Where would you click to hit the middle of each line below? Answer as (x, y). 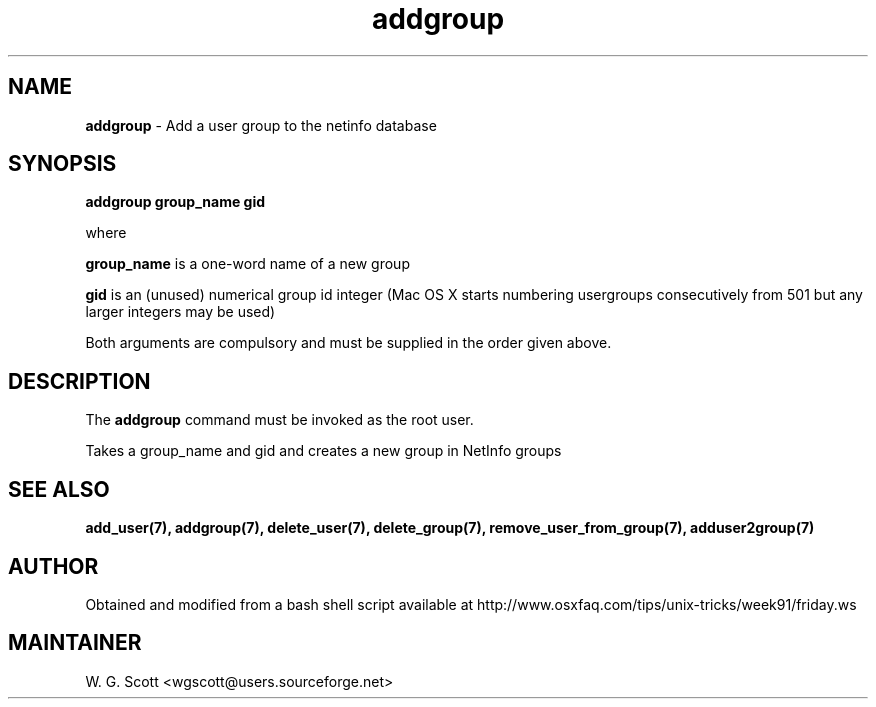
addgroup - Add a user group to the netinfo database (261, 125)
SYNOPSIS (62, 164)
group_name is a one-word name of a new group (247, 264)
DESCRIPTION (79, 381)
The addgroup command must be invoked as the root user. (279, 420)
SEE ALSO (59, 489)
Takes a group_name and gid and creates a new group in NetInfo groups (323, 451)
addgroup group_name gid (175, 202)
